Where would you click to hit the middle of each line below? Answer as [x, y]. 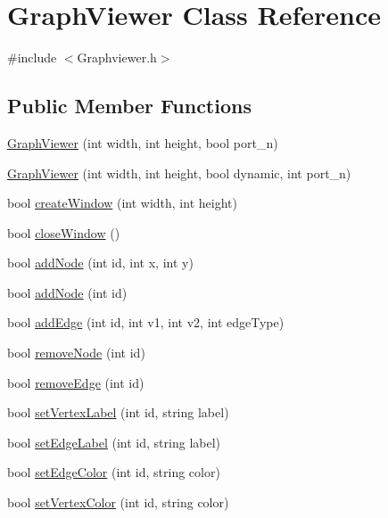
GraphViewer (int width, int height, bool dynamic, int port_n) [179, 173]
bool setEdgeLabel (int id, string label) [114, 442]
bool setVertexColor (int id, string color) [118, 502]
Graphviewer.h [117, 58]
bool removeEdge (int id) [76, 382]
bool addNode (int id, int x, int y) [100, 263]
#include [32, 58]
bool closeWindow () [64, 232]
